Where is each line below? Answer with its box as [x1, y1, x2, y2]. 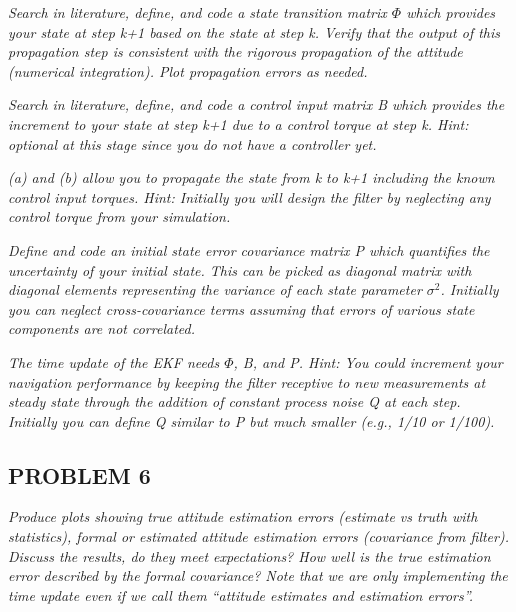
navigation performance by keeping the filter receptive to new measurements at [8, 371, 486, 392]
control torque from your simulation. [8, 206, 231, 227]
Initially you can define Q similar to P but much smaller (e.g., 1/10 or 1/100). [8, 410, 495, 431]
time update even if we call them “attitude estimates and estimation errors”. [8, 584, 474, 605]
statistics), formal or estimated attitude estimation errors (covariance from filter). [8, 526, 509, 547]
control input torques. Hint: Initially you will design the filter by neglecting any [8, 186, 491, 207]
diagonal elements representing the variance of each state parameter [8, 279, 422, 300]
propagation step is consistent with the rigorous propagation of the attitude [8, 41, 463, 62]
